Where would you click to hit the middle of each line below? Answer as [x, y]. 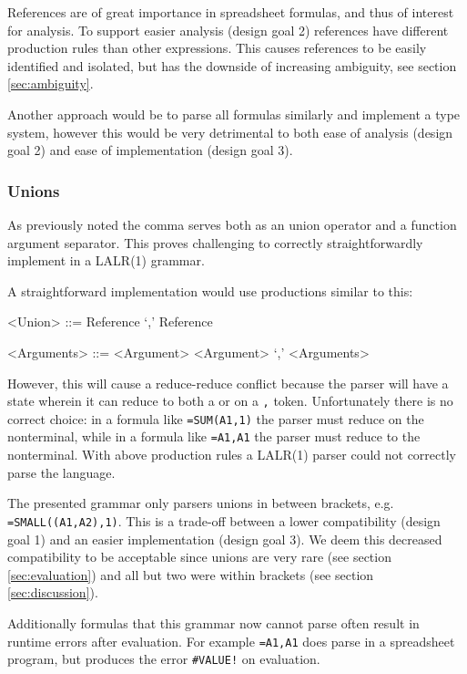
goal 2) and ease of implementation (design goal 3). [150, 150]
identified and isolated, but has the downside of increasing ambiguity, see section [232, 65]
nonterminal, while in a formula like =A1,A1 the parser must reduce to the [214, 436]
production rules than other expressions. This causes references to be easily [217, 48]
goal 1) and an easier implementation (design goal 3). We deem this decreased [225, 539]
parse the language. [61, 472]
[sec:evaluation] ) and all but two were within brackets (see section [191, 574]
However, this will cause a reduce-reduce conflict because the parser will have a [228, 383]
